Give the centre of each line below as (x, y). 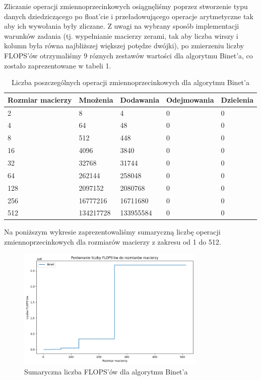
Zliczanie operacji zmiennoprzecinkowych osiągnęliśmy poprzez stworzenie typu (126, 6)
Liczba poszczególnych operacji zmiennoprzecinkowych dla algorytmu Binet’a (130, 82)
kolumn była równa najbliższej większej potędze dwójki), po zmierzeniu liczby (124, 46)
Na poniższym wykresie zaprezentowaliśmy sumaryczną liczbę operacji (112, 232)
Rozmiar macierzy (40, 99)
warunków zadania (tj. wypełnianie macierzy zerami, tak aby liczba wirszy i (121, 35)
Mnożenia (96, 99)
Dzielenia (237, 99)
